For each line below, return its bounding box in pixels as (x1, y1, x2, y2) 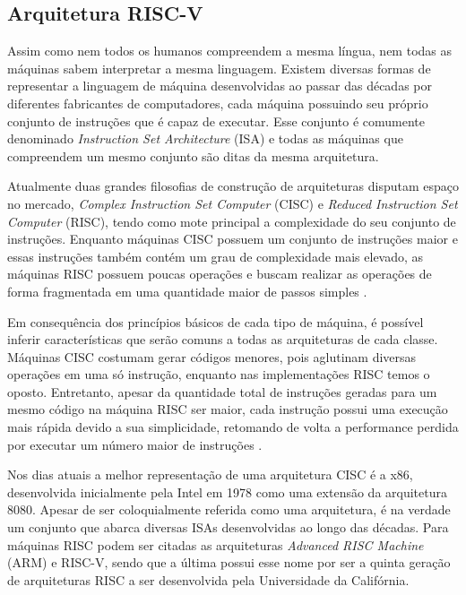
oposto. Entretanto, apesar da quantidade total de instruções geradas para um (7, 382, 437, 401)
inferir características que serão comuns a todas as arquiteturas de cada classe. (7, 330, 438, 349)
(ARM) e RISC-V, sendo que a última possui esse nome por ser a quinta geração (7, 553, 451, 572)
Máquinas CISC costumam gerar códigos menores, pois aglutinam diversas (7, 347, 417, 366)
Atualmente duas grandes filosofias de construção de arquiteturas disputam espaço (7, 177, 459, 195)
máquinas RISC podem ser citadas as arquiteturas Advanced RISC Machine (7, 535, 424, 554)
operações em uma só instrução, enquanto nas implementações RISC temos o (7, 365, 430, 384)
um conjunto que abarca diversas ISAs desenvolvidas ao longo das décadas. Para (7, 518, 449, 537)
